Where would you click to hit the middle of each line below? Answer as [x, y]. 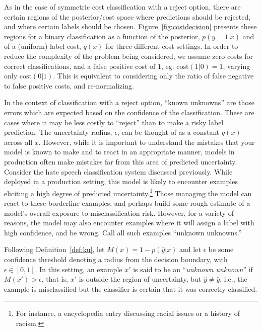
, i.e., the [234, 279]
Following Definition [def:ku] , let [54, 249]
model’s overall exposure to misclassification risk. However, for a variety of [119, 213]
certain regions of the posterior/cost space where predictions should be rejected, [127, 16]
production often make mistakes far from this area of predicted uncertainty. [121, 161]
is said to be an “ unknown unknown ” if [193, 269]
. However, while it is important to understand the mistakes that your [147, 142]
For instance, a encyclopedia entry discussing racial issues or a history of [128, 313]
